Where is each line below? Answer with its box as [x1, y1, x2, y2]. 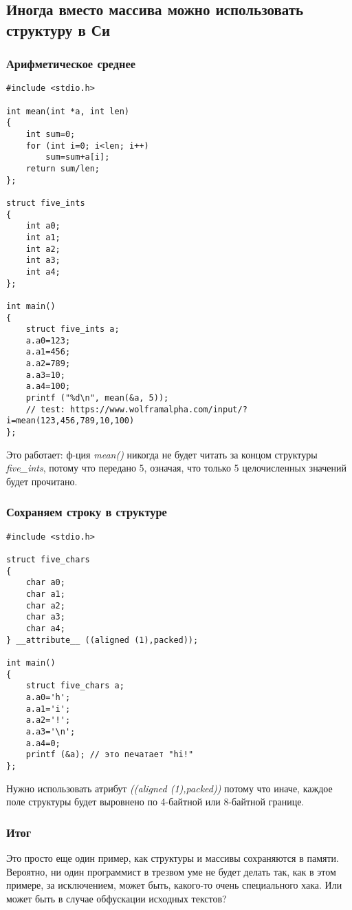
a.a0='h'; [25, 692, 71, 702]
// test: [25, 404, 65, 414]
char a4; [25, 623, 65, 633]
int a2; [25, 244, 60, 254]
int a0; [25, 221, 60, 231]
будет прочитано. [6, 474, 78, 488]
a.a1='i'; [25, 703, 71, 714]
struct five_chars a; [25, 681, 124, 691]
